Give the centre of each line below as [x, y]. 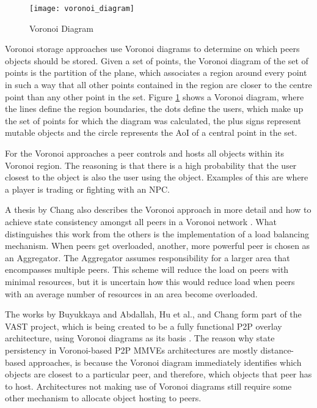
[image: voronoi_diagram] [82, 9]
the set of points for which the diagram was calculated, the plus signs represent [153, 120]
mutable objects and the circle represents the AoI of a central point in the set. [151, 132]
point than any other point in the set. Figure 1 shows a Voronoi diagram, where [155, 96]
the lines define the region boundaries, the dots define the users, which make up [154, 109]
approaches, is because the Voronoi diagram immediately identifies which [165, 362]
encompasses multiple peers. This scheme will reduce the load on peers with [147, 269]
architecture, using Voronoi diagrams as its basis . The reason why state [140, 338]
